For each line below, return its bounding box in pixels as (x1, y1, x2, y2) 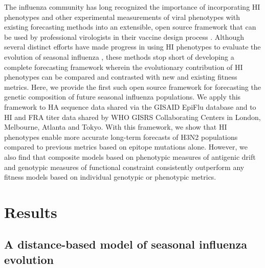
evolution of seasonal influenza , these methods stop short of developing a (4, 51, 234, 62)
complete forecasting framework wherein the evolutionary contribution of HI (4, 61, 243, 72)
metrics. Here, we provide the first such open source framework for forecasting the (4, 81, 261, 92)
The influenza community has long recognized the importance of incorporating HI (4, 2, 260, 12)
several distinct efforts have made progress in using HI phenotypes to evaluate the (4, 41, 261, 52)
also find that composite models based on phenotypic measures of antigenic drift (4, 151, 256, 162)
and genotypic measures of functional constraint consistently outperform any (4, 161, 245, 172)
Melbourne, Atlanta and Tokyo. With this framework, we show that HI (4, 121, 227, 132)
